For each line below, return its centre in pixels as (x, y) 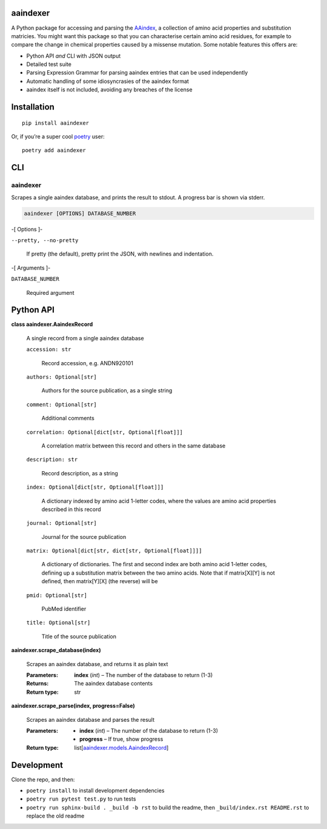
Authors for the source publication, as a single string (107, 391)
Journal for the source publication (84, 537)
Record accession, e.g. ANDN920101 (87, 363)
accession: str (49, 349)
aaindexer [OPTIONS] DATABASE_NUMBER (80, 213)
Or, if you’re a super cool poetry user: (58, 137)
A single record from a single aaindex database (85, 338)
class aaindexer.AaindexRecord (52, 325)
